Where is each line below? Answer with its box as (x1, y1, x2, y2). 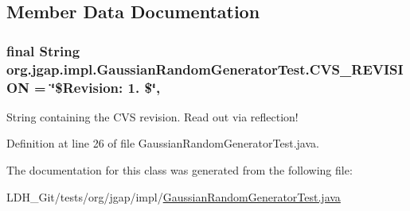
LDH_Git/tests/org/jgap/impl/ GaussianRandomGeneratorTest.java (6, 188, 341, 205)
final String (6, 40, 80, 60)
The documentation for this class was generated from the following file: (6, 162, 353, 178)
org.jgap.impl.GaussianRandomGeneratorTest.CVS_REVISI (6, 59, 404, 79)
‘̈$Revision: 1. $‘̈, (51, 77, 161, 97)
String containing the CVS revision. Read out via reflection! (6, 108, 299, 125)
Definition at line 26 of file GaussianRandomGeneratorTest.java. (6, 135, 319, 152)
